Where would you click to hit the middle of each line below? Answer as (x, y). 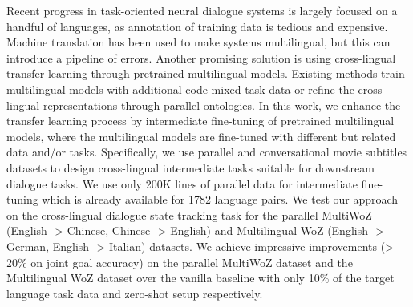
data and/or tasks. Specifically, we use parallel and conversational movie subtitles (207, 152)
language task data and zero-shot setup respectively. (135, 293)
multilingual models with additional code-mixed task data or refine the (180, 89)
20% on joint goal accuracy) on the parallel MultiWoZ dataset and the (180, 262)
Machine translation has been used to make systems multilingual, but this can (198, 42)
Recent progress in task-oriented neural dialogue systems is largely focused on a (202, 10)
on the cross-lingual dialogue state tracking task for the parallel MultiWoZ (189, 214)
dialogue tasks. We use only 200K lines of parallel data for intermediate (182, 183)
